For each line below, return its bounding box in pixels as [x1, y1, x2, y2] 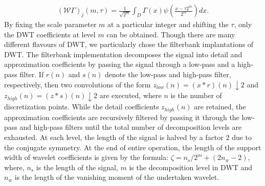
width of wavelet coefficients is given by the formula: [4, 152, 168, 162]
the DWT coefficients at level [4, 29, 96, 39]
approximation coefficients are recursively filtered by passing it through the [4, 111, 239, 122]
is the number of [170, 90, 222, 101]
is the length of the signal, [36, 161, 118, 172]
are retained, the [194, 101, 246, 112]
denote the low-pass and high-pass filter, [105, 69, 231, 79]
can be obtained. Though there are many [106, 29, 235, 39]
